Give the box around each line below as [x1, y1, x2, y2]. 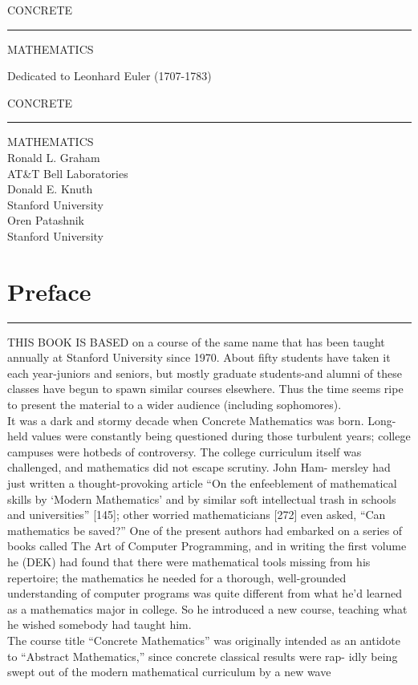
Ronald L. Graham [7, 148, 100, 165]
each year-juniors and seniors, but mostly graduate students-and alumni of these [7, 364, 402, 381]
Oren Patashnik [7, 212, 84, 229]
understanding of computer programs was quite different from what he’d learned [7, 585, 403, 602]
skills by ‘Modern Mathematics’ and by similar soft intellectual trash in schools [7, 490, 396, 507]
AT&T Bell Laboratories [7, 164, 128, 181]
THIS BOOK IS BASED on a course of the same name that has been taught [7, 333, 385, 350]
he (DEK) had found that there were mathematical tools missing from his [7, 553, 371, 569]
